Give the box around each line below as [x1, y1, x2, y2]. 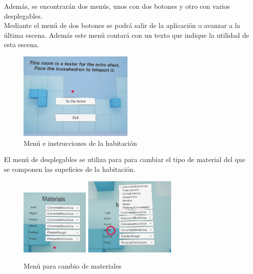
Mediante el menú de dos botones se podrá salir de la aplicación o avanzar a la [4, 20, 240, 30]
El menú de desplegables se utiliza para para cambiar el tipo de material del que [4, 154, 246, 164]
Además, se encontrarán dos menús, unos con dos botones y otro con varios [4, 1, 230, 11]
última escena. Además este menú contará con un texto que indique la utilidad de [4, 29, 249, 40]
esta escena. [4, 39, 39, 50]
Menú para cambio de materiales [24, 261, 122, 271]
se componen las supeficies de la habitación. [4, 164, 135, 174]
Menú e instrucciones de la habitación [24, 137, 137, 148]
